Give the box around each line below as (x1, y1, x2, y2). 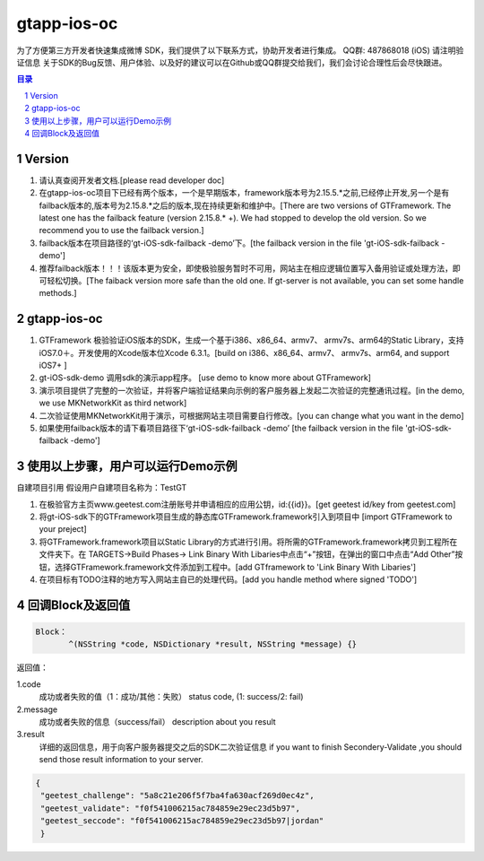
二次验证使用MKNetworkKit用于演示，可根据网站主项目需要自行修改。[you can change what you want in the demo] (39, 410, 465, 421)
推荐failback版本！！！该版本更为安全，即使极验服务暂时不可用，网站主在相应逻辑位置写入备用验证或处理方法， (39, 263, 453, 274)
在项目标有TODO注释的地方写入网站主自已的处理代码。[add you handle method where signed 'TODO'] (39, 574, 418, 585)
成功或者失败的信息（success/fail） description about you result (39, 716, 277, 726)
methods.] (39, 288, 77, 299)
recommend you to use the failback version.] (39, 225, 205, 236)
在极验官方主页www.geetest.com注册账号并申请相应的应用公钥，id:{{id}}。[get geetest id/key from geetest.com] (39, 499, 456, 509)
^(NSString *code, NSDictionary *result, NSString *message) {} (68, 639, 358, 649)
